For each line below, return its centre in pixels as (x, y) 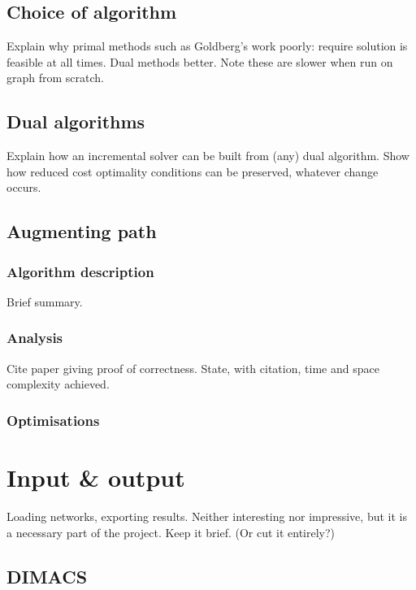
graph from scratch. (55, 78)
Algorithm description (80, 271)
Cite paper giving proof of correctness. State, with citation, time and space (193, 368)
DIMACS (47, 576)
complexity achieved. (58, 384)
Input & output (96, 477)
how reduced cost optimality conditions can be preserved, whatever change (193, 171)
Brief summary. (45, 301)
